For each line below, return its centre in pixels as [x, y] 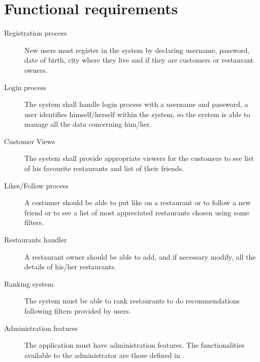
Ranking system [29, 283]
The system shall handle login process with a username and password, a [136, 104]
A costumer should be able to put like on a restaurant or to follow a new [138, 202]
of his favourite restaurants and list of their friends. [104, 168]
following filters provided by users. [78, 311]
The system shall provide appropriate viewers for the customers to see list [139, 158]
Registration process [36, 33]
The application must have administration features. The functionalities [135, 345]
